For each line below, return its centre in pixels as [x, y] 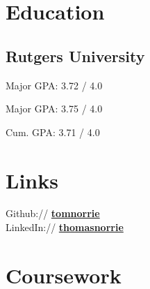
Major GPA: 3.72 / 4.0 [54, 85]
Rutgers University [75, 55]
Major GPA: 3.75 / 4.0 [54, 109]
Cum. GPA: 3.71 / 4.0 [53, 132]
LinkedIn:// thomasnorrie [65, 227]
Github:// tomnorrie [53, 213]
